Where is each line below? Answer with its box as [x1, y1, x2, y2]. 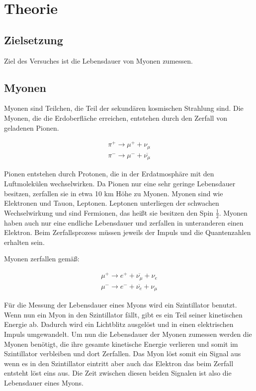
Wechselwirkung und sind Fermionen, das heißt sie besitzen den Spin [4, 207, 214, 218]
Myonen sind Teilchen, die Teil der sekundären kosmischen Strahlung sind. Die [4, 103, 244, 113]
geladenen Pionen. [4, 122, 59, 133]
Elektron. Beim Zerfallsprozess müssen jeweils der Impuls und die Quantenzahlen [4, 227, 251, 237]
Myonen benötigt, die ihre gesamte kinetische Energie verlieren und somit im [4, 338, 238, 349]
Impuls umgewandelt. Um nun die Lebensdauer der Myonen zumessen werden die [4, 329, 252, 339]
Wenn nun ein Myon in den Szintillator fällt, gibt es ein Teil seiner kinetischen [4, 309, 243, 319]
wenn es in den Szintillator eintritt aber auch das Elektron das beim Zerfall [4, 358, 234, 368]
